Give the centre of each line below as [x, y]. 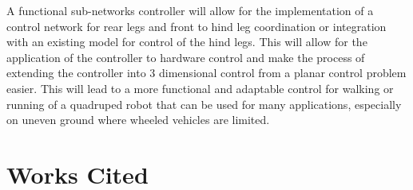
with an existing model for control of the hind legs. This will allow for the [187, 42]
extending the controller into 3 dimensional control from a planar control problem [206, 73]
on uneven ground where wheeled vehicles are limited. [138, 120]
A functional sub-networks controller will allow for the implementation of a [190, 10]
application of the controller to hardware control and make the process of [186, 57]
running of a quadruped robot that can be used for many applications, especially [204, 104]
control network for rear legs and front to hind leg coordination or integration [197, 26]
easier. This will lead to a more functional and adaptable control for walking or [200, 88]
